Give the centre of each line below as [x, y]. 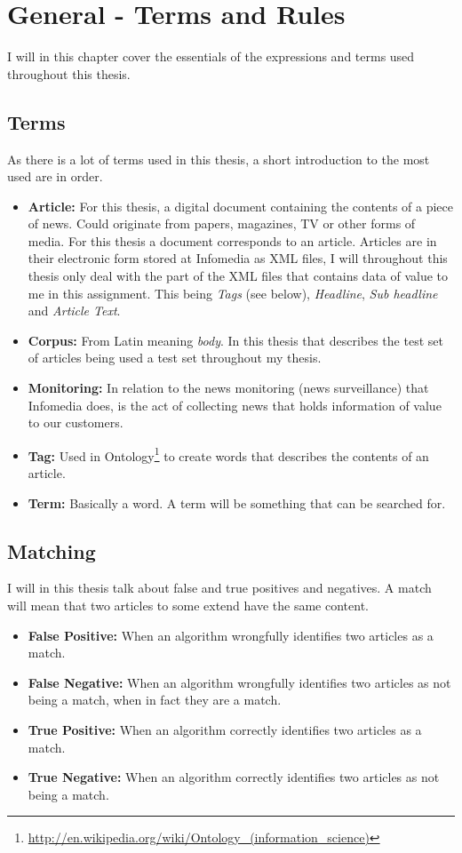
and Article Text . [74, 311]
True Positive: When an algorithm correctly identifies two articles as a [225, 730]
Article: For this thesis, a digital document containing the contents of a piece [240, 206]
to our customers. [76, 423]
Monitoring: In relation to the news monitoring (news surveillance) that [228, 388]
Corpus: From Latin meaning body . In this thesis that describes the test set [235, 340]
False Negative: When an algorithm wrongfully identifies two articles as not [239, 682]
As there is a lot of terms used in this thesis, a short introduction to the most [219, 159]
